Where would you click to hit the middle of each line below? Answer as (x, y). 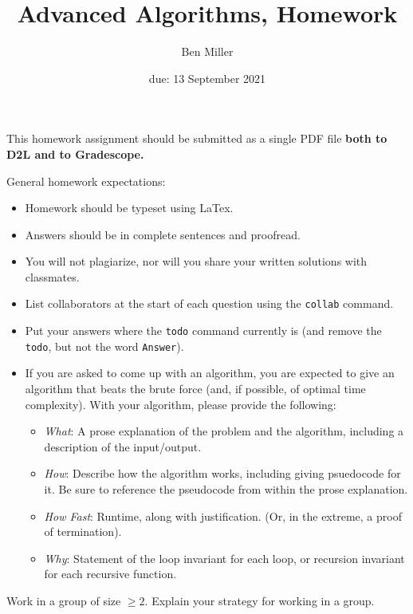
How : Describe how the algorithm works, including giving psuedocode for (222, 473)
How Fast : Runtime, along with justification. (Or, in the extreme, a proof (223, 516)
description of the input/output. (123, 446)
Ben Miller (207, 51)
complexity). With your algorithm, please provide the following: (181, 404)
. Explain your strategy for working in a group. (260, 600)
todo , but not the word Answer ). (104, 346)
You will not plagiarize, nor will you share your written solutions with (196, 261)
